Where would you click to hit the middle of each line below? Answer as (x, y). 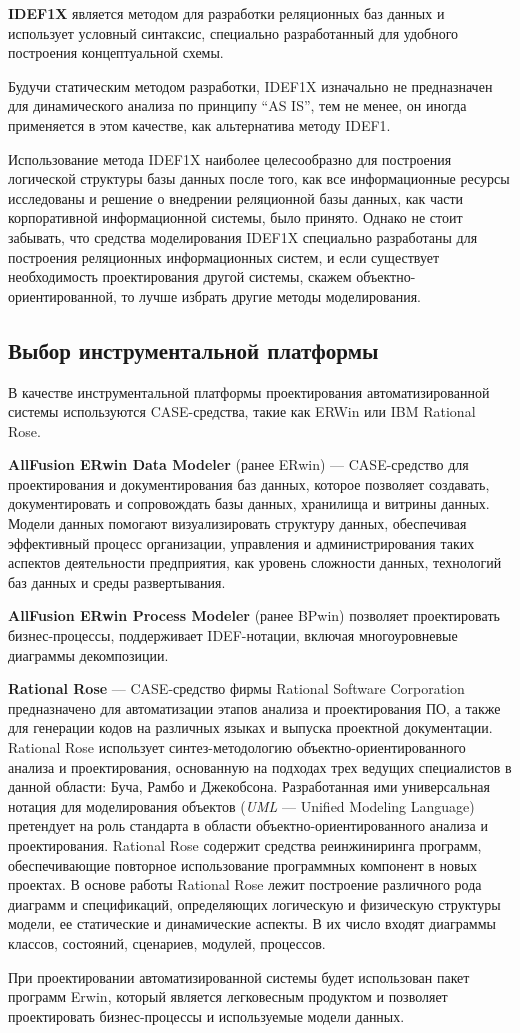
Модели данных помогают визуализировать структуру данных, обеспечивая (237, 523)
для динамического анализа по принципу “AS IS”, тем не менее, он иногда (237, 105)
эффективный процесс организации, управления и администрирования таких (241, 542)
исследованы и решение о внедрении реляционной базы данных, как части (236, 197)
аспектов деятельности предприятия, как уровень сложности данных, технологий (255, 562)
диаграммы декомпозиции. (88, 654)
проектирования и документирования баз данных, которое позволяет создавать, (249, 483)
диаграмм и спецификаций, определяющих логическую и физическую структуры (254, 903)
